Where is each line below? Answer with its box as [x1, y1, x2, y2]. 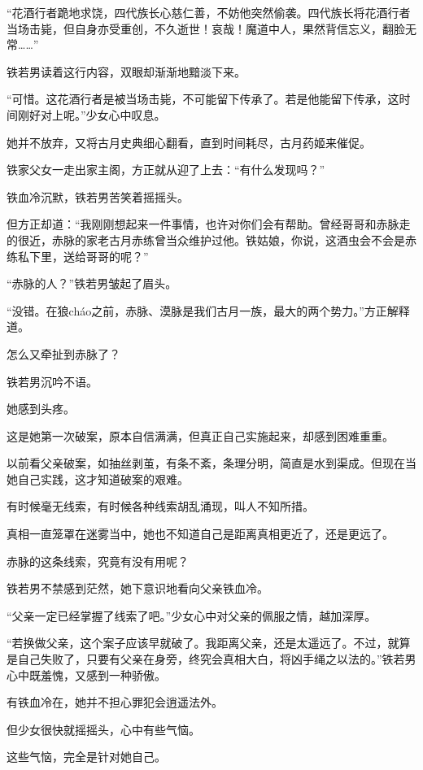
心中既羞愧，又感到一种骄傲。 [7, 666, 166, 683]
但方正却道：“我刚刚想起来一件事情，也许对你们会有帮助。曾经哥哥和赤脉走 [7, 215, 411, 233]
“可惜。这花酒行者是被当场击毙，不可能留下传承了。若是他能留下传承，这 [7, 90, 399, 107]
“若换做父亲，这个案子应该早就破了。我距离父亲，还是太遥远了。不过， [7, 634, 388, 651]
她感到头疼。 [7, 400, 75, 417]
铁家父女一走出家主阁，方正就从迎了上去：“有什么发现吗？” [7, 161, 325, 178]
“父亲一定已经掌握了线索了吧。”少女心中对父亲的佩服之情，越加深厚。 [7, 607, 377, 624]
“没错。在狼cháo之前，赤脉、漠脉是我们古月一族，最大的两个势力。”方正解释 [7, 302, 410, 319]
